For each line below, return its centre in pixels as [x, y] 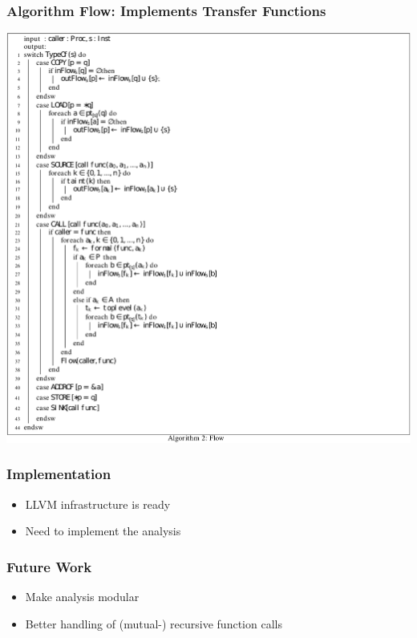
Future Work [49, 566]
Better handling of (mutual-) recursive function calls [154, 623]
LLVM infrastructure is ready [98, 504]
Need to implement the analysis [103, 531]
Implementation [59, 474]
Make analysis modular [82, 596]
